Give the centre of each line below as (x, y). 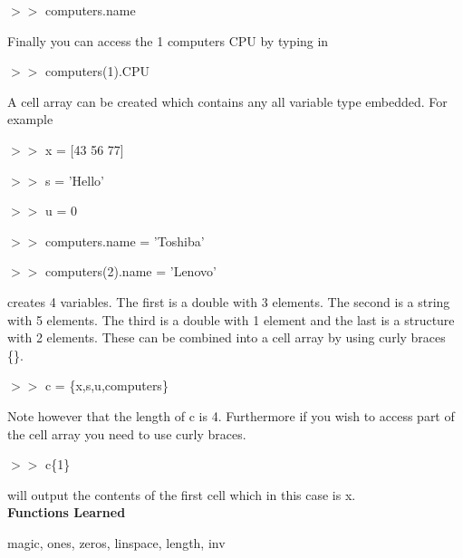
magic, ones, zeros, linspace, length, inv (116, 542)
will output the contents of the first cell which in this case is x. (182, 494)
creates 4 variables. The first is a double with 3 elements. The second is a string (229, 301)
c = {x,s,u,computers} (106, 385)
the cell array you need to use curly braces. (127, 433)
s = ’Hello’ (74, 180)
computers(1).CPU (97, 71)
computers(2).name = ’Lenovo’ (130, 271)
